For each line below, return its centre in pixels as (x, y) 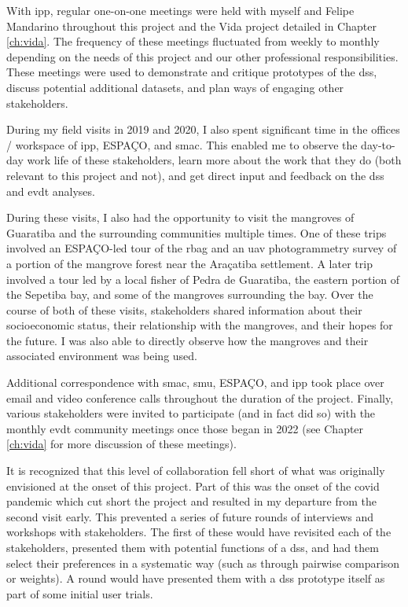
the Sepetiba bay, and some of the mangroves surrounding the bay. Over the (190, 294)
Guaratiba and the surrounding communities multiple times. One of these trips (197, 232)
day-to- (378, 144)
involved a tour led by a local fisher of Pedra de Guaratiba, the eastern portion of (203, 279)
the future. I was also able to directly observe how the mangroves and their (187, 340)
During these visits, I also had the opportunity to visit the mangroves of (180, 217)
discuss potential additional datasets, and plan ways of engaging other (175, 87)
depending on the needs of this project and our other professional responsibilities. (202, 56)
